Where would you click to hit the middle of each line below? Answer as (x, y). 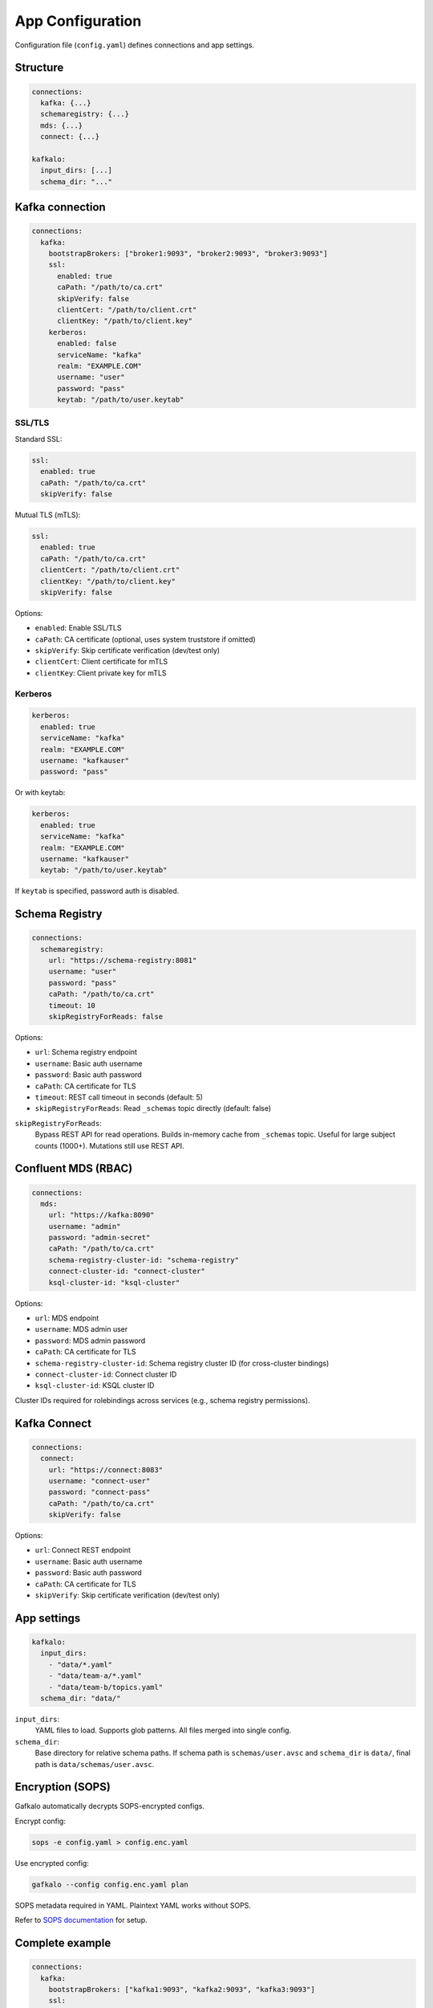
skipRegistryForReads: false (106, 1017)
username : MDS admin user (81, 1329)
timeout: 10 (72, 1005)
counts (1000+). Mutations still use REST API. (109, 1145)
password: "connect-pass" (99, 1492)
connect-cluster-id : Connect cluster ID (106, 1374)
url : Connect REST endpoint (83, 1550)
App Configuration (78, 21)
